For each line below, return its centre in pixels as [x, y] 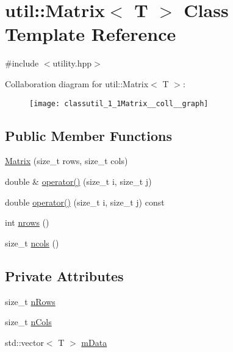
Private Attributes [64, 275]
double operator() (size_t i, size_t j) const [85, 202]
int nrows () [27, 222]
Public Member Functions [88, 135]
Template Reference [91, 34]
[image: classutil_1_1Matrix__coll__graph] [119, 103]
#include [22, 63]
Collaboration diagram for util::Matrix [77, 83]
